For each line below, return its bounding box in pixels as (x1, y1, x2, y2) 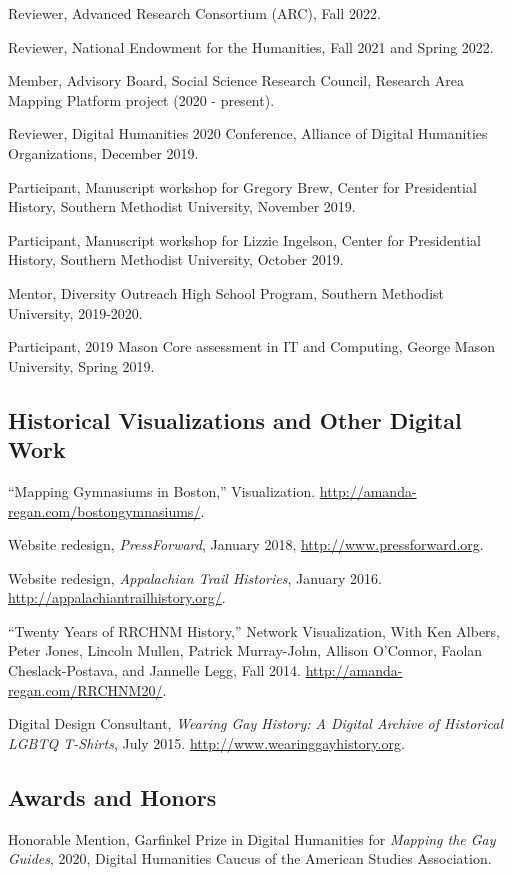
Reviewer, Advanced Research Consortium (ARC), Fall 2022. (8, 3, 381, 23)
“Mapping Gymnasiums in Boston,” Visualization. (8, 480, 316, 501)
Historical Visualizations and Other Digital (8, 404, 462, 435)
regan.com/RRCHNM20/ (8, 679, 163, 700)
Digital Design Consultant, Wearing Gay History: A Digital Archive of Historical (8, 713, 503, 734)
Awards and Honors (8, 781, 217, 812)
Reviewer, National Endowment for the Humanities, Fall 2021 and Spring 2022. (8, 36, 494, 57)
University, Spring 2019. (8, 355, 155, 376)
